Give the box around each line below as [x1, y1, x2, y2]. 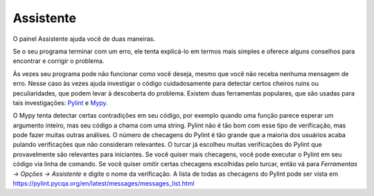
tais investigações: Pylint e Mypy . [12, 98, 108, 107]
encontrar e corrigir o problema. [12, 57, 105, 65]
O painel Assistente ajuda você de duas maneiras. [12, 35, 156, 43]
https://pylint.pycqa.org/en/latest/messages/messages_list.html [12, 179, 195, 188]
